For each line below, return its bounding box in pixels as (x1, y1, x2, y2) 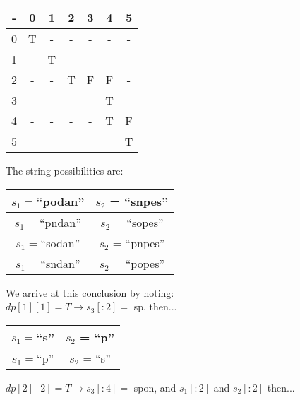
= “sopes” (114, 213, 164, 230)
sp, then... (133, 299, 177, 314)
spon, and (133, 380, 176, 394)
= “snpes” (109, 192, 169, 209)
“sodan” (40, 234, 80, 251)
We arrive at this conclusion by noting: (6, 285, 174, 300)
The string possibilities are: (6, 163, 124, 177)
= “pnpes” (112, 234, 165, 251)
